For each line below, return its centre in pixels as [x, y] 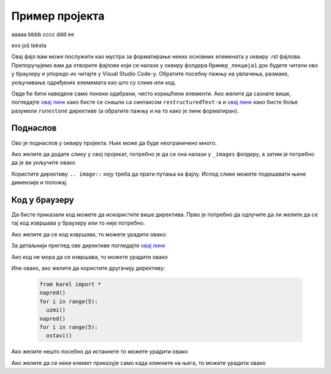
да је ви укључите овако [44, 163]
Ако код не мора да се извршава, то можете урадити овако [89, 256]
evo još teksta [29, 45]
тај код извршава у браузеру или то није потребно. [78, 223]
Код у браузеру [43, 200]
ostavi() [59, 336]
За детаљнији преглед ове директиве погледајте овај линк [88, 245]
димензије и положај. [40, 182]
